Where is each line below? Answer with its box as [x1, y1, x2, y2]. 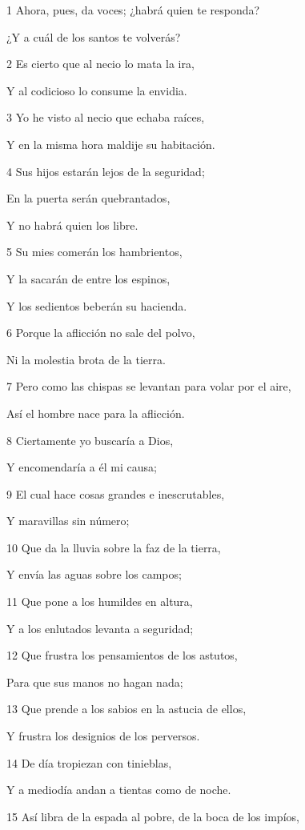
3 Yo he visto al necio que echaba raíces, [6, 109, 205, 126]
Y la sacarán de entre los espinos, [6, 270, 171, 287]
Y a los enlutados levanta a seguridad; [6, 619, 194, 636]
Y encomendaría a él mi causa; [6, 459, 157, 475]
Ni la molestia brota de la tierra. [6, 351, 166, 367]
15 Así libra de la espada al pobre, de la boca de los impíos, [6, 808, 299, 824]
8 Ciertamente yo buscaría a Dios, [6, 431, 174, 448]
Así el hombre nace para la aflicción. [6, 404, 185, 421]
